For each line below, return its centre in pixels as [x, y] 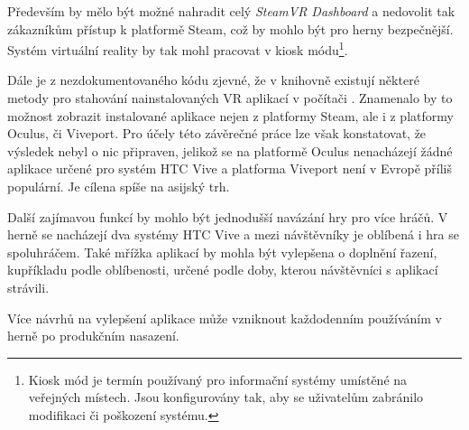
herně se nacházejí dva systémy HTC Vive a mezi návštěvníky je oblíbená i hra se [233, 234]
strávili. [28, 287]
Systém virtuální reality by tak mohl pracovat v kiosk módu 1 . [178, 48]
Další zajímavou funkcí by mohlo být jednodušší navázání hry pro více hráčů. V [228, 216]
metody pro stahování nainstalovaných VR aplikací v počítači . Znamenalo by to [230, 98]
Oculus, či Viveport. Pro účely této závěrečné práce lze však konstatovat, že [217, 133]
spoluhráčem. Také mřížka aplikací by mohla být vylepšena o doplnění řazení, [222, 252]
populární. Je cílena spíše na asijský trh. [119, 186]
